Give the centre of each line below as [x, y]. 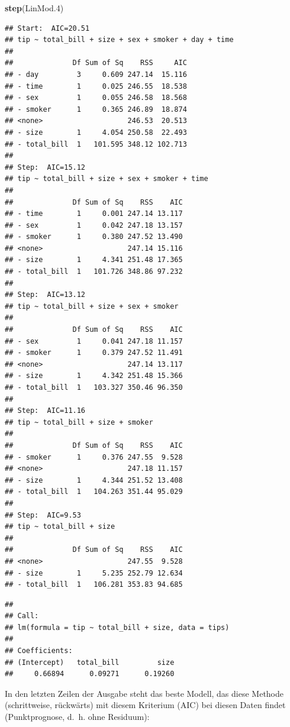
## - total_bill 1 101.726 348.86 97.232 [94, 272]
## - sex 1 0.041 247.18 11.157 [94, 341]
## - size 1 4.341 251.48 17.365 [94, 260]
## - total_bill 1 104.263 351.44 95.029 [94, 492]
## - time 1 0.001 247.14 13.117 [94, 214]
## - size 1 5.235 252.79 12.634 [94, 573]
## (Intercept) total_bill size [90, 662]
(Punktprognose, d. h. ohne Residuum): [77, 717]
